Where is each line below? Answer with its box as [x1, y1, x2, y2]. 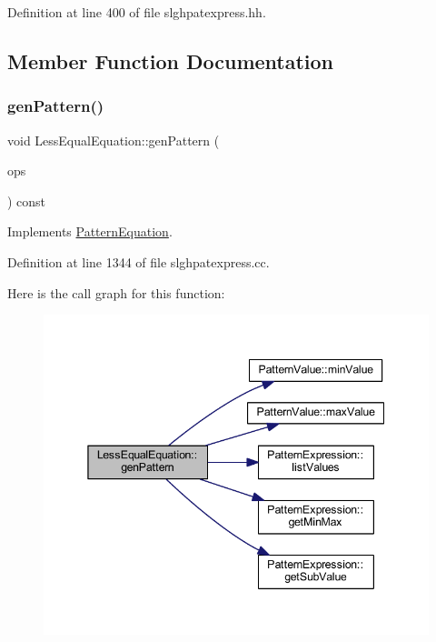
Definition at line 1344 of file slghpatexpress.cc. [7, 252, 270, 271]
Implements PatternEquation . [7, 222, 173, 241]
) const [7, 191, 46, 210]
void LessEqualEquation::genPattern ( [7, 130, 220, 149]
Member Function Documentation [7, 46, 334, 75]
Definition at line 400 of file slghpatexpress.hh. [7, 3, 266, 21]
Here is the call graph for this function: [7, 283, 225, 302]
